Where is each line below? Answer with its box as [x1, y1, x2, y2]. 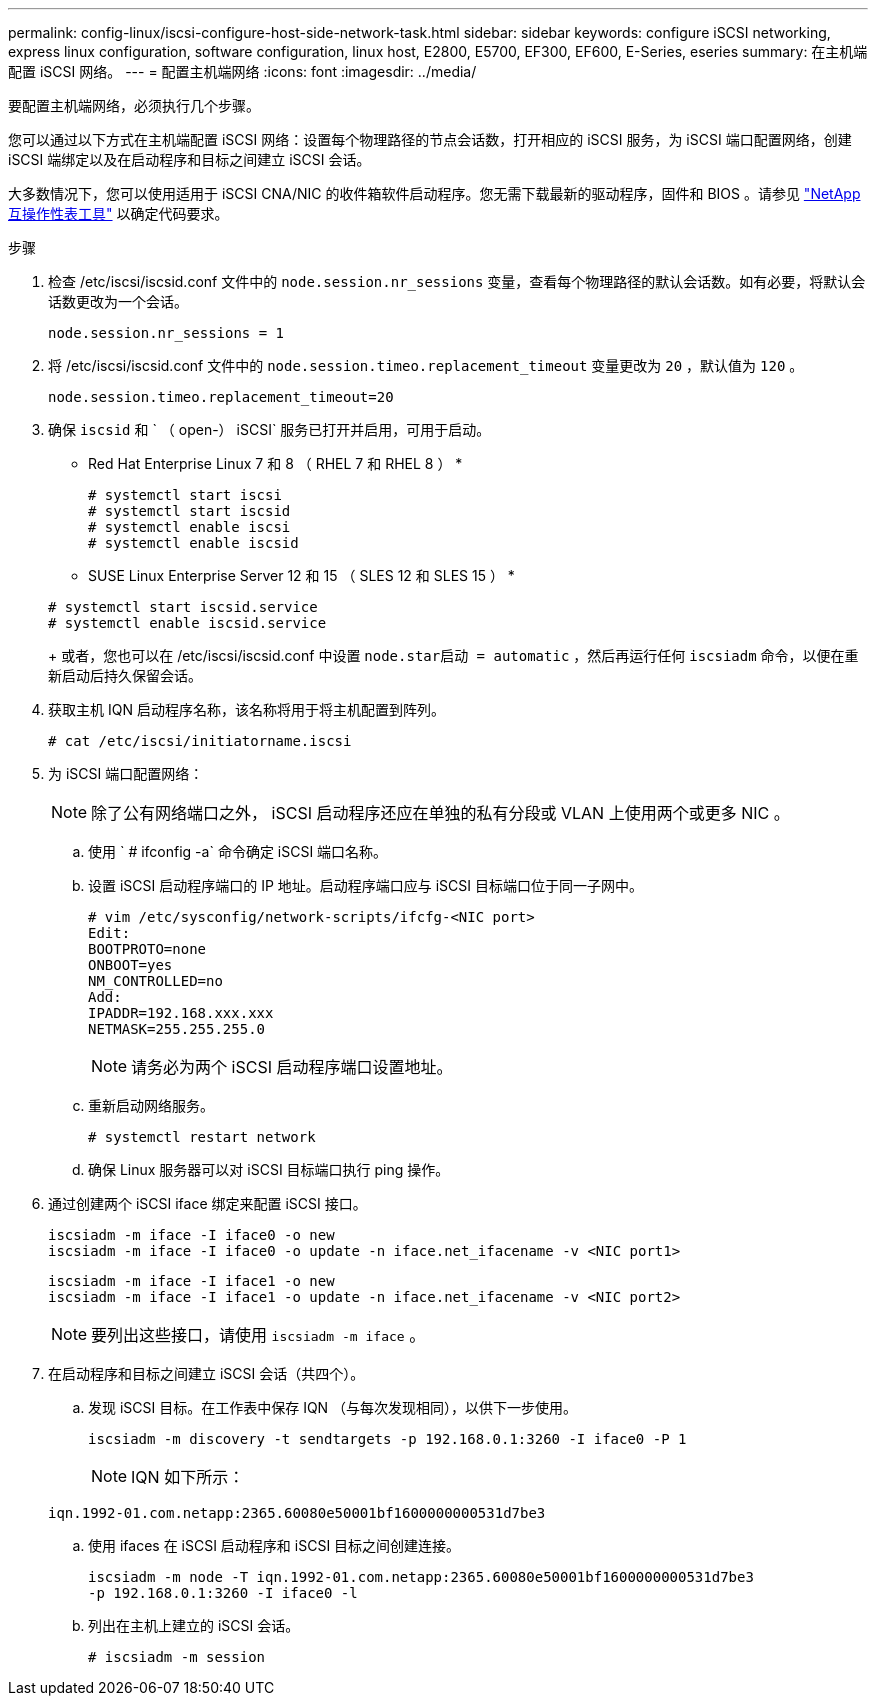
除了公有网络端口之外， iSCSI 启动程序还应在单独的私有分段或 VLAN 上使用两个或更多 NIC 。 [91, 803, 790, 823]
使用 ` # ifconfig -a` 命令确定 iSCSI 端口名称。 [88, 843, 388, 860]
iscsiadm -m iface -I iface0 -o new [48, 1227, 335, 1243]
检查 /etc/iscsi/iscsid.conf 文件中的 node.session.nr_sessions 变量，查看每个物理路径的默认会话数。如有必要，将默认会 [48, 273, 866, 290]
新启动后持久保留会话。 [48, 667, 202, 684]
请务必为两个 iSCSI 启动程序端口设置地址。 [131, 1057, 453, 1077]
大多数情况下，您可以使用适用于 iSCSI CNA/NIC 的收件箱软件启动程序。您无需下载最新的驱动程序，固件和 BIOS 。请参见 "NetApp [8, 185, 861, 202]
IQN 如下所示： [131, 1467, 245, 1487]
